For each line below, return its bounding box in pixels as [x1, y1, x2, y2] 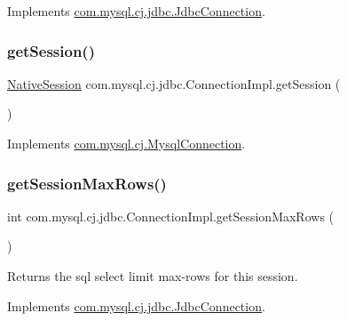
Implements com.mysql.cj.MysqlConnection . [7, 134, 246, 152]
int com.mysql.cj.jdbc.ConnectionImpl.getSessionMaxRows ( [7, 206, 335, 225]
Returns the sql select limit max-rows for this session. [7, 267, 298, 285]
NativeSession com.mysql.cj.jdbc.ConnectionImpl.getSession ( [7, 74, 341, 92]
